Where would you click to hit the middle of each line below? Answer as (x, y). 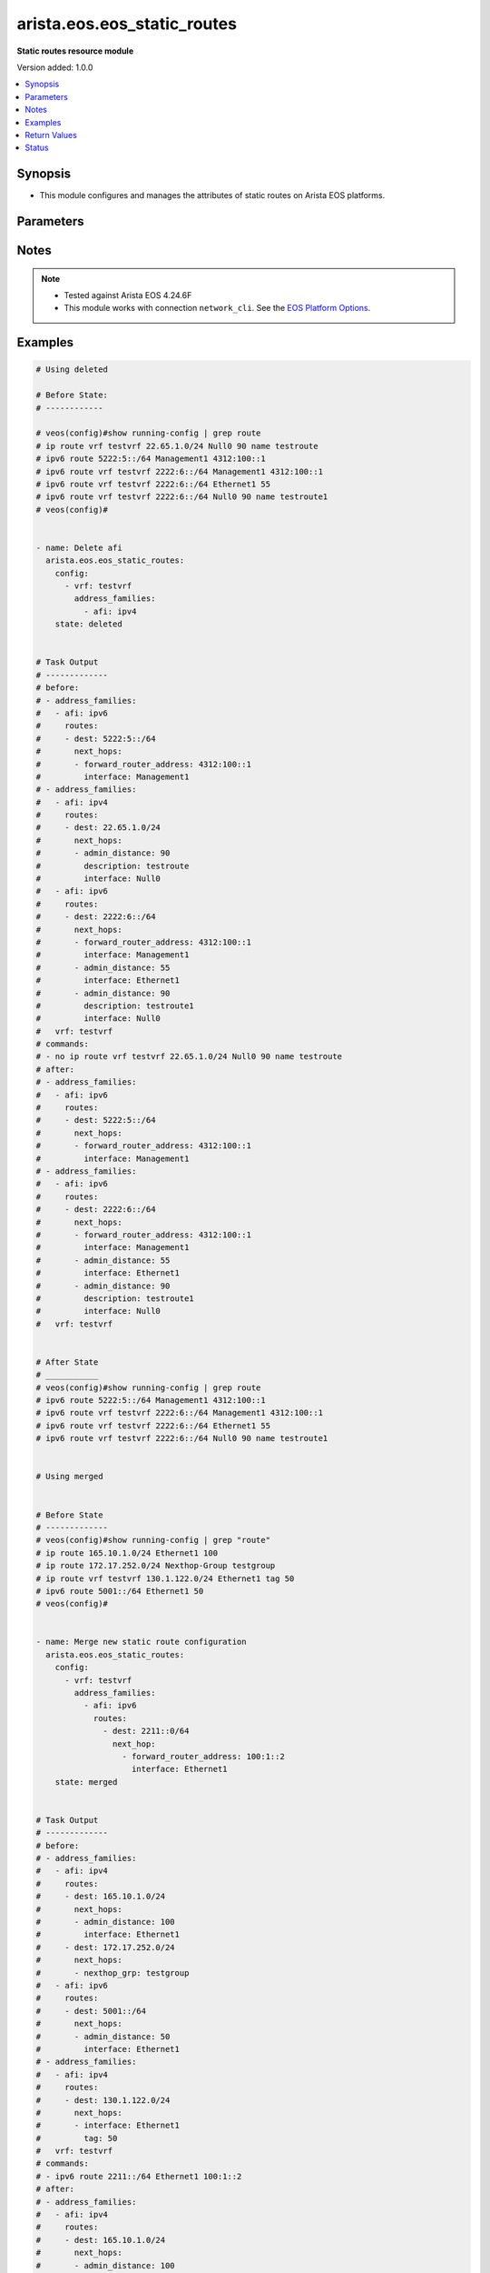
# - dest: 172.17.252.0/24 (106, 1947)
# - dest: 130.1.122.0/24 (103, 2100)
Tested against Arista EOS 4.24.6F (128, 295)
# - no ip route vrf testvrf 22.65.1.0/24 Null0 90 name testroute (189, 1056)
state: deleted (88, 624)
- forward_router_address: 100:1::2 (203, 1756)
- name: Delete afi (79, 547)
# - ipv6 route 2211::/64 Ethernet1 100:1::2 (139, 2176)
